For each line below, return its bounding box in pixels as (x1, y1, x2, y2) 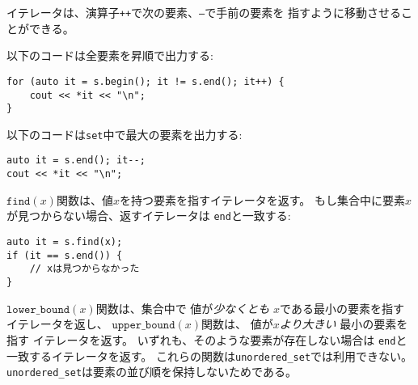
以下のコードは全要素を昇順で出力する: (6, 47, 213, 64)
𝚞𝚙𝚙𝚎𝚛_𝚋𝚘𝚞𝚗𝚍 (112, 319, 175, 332)
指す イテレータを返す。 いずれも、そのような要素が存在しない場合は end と (6, 331, 407, 348)
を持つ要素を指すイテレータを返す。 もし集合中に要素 (119, 191, 405, 208)
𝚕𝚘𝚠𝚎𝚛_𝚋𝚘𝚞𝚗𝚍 (6, 303, 70, 315)
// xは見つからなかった (29, 263, 140, 275)
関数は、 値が (201, 315, 273, 332)
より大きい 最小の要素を (279, 315, 408, 332)
